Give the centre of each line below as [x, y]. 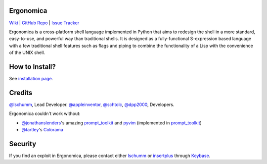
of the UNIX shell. [27, 53]
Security [23, 144]
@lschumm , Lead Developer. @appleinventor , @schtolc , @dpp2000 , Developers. [92, 105]
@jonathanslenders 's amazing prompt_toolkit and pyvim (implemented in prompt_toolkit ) [112, 123]
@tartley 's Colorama [43, 130]
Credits [21, 92]
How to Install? [33, 67]
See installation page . [31, 78]
